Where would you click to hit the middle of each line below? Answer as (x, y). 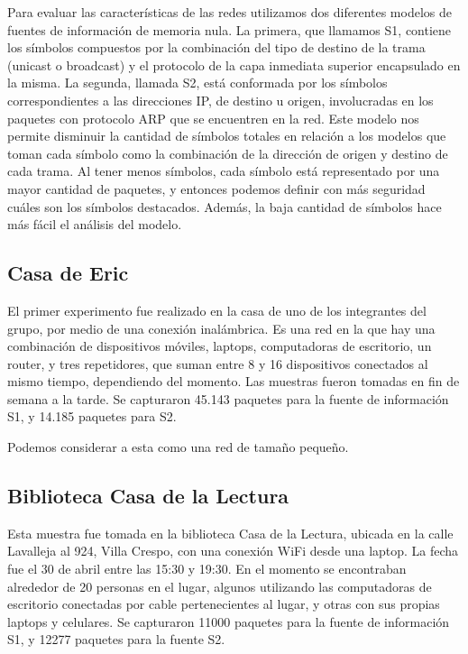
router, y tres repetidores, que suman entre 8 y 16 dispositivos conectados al (218, 363)
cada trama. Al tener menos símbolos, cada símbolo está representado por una (224, 171)
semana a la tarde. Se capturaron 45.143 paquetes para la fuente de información (228, 398)
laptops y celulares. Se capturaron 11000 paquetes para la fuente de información (229, 621)
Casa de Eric (68, 273)
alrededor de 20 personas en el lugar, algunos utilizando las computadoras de (220, 586)
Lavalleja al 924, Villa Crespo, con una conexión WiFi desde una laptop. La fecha (233, 551)
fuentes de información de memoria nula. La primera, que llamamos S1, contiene (229, 29)
